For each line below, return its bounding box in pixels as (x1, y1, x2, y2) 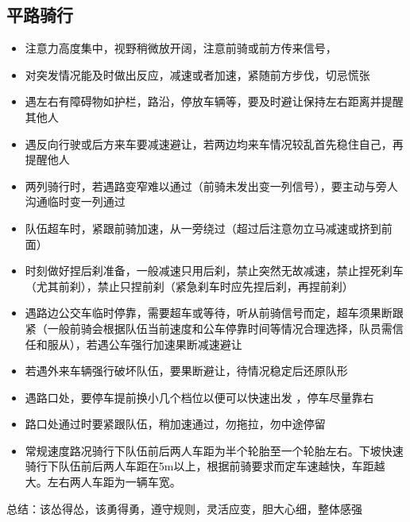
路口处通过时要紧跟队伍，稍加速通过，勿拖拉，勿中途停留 (25, 416, 326, 432)
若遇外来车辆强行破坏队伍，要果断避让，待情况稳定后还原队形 (25, 362, 348, 379)
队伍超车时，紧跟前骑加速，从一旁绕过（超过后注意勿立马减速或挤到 (25, 219, 381, 236)
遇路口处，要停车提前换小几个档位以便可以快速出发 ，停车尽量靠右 (25, 389, 374, 405)
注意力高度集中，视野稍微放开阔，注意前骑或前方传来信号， (25, 40, 337, 56)
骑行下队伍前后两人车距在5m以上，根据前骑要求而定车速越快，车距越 (25, 458, 385, 474)
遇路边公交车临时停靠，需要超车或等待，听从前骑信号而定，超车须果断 (25, 304, 393, 321)
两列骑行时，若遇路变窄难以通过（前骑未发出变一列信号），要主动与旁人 (25, 177, 398, 194)
